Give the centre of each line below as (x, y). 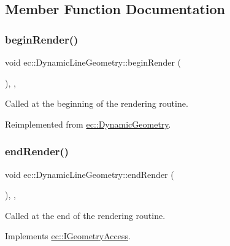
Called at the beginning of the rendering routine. (97, 103)
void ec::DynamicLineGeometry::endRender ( (90, 174)
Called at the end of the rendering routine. (85, 215)
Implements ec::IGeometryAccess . (68, 236)
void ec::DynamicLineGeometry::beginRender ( (93, 62)
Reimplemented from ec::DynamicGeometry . (88, 124)
